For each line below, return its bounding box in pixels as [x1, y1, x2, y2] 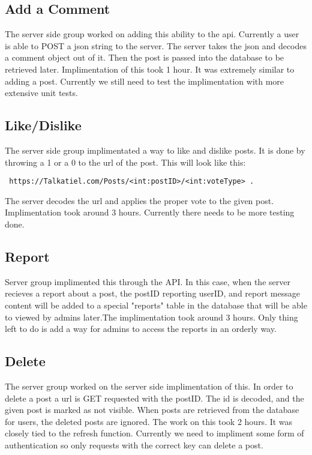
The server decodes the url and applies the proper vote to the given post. [5, 194, 274, 206]
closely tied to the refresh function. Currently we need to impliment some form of [5, 427, 304, 439]
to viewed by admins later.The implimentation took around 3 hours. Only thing [5, 310, 298, 323]
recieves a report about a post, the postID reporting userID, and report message [5, 287, 300, 300]
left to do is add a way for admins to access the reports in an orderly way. [5, 322, 277, 335]
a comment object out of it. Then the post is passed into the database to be [5, 51, 284, 64]
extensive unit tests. [5, 86, 78, 99]
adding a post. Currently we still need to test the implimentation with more [5, 74, 284, 87]
